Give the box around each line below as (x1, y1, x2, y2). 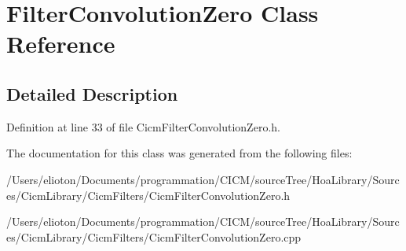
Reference (6, 28, 115, 60)
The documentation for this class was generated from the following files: (6, 145, 353, 161)
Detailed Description (6, 81, 178, 105)
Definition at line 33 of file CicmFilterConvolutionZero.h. (6, 118, 280, 135)
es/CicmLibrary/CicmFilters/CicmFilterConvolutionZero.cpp (6, 228, 302, 245)
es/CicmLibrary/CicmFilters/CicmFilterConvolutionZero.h (6, 186, 291, 203)
